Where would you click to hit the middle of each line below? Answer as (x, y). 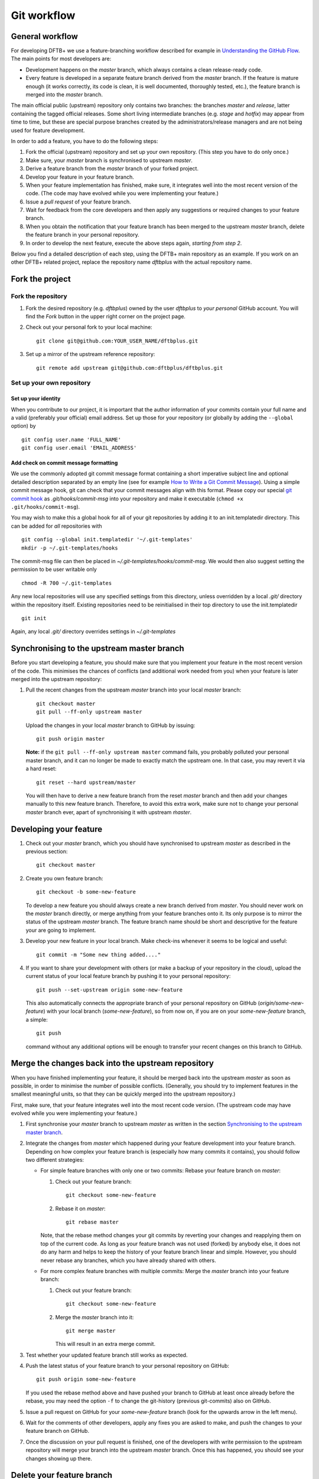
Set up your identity (36, 399)
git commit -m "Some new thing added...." (99, 955)
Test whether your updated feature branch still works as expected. (107, 1355)
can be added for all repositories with (57, 526)
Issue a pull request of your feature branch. (78, 202)
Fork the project (41, 279)
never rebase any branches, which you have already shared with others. (128, 1260)
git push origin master (71, 739)
